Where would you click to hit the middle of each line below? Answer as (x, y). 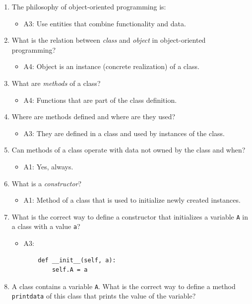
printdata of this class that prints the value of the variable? (104, 296)
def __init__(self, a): (77, 260)
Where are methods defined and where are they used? (94, 116)
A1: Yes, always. (48, 166)
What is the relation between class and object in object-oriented (109, 40)
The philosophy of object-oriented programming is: (89, 6)
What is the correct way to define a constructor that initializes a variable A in (130, 216)
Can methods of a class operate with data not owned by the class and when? (128, 150)
